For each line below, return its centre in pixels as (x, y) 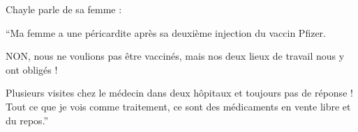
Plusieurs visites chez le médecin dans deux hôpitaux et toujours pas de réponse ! (179, 93)
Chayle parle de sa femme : (64, 9)
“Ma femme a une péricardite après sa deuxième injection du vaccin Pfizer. (166, 32)
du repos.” (27, 120)
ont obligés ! (32, 69)
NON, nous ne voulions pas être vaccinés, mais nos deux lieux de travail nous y (175, 56)
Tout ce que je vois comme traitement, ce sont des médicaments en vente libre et (178, 106)
